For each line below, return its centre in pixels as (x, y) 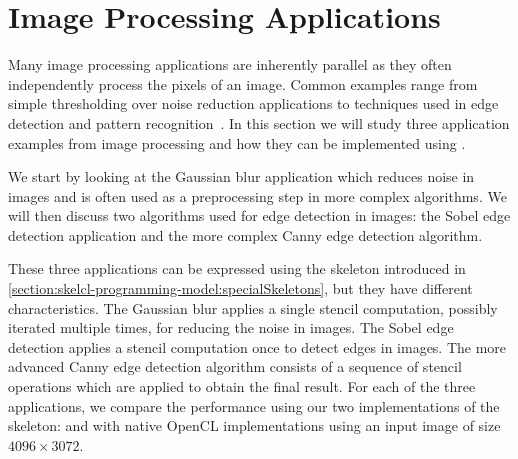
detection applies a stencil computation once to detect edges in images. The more (257, 346)
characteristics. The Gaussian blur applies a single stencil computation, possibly (253, 307)
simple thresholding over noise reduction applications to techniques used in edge (253, 103)
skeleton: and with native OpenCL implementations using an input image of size (254, 425)
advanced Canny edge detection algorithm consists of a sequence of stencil (235, 366)
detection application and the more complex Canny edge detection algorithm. (245, 234)
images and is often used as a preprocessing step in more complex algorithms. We (257, 195)
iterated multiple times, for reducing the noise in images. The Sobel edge (231, 327)
